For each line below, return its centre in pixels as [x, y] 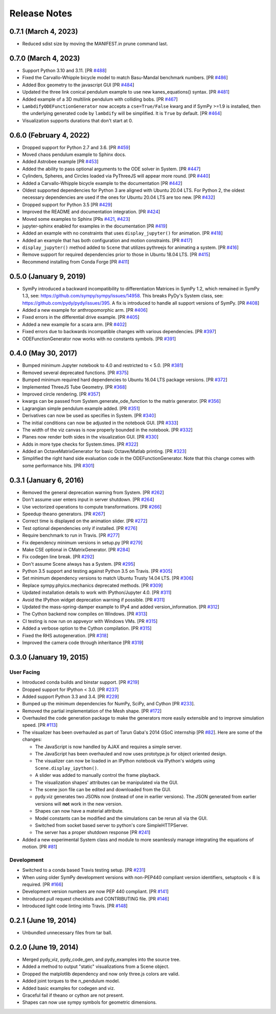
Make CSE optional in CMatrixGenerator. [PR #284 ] [76, 549]
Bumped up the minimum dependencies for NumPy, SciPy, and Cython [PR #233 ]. [109, 704]
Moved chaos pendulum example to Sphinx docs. [74, 154]
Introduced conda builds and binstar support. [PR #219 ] [81, 682]
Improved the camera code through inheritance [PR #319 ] [83, 642]
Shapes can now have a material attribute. [79, 811]
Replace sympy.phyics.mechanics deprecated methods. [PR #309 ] [93, 585]
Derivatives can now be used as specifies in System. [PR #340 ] [89, 416]
